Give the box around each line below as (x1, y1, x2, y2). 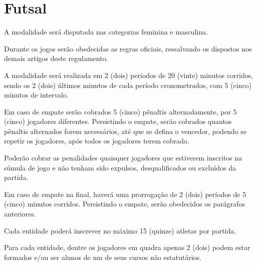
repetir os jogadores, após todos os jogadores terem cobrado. (4, 135, 189, 146)
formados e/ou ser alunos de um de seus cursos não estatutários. (4, 251, 201, 262)
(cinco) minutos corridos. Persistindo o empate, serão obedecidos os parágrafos (4, 198, 245, 209)
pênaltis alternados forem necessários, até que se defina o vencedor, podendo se (4, 125, 247, 136)
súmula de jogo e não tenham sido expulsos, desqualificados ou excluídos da (4, 162, 236, 172)
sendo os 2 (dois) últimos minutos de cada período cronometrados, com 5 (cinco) (4, 79, 252, 90)
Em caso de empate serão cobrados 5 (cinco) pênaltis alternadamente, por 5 (4, 106, 237, 116)
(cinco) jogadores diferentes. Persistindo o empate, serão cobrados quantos (4, 116, 232, 126)
